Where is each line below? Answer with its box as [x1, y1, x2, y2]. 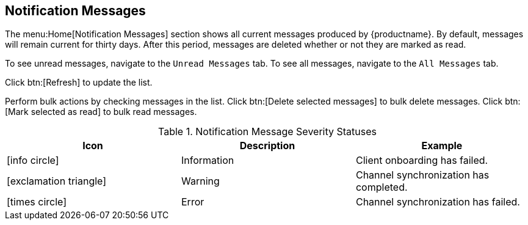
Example [421, 139, 463, 152]
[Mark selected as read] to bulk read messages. [5, 106, 197, 117]
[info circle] [7, 154, 59, 167]
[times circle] [7, 196, 67, 208]
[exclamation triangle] [7, 175, 107, 188]
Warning [181, 175, 220, 188]
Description [239, 139, 295, 152]
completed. [355, 181, 408, 194]
